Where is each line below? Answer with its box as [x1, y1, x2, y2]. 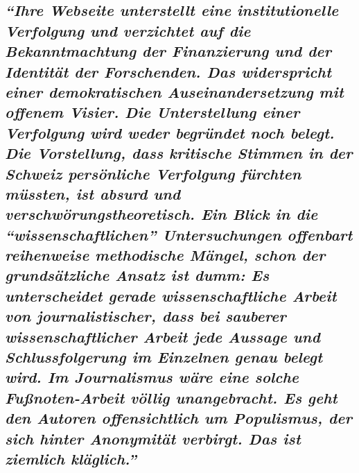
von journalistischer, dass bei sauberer [5, 305, 286, 327]
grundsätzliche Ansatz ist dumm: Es [5, 264, 270, 286]
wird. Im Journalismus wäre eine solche [5, 366, 299, 388]
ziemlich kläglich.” [5, 447, 137, 469]
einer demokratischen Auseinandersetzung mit [5, 80, 344, 102]
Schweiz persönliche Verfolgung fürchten [5, 162, 301, 184]
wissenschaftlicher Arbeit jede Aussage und [5, 325, 320, 347]
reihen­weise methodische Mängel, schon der [5, 244, 326, 266]
